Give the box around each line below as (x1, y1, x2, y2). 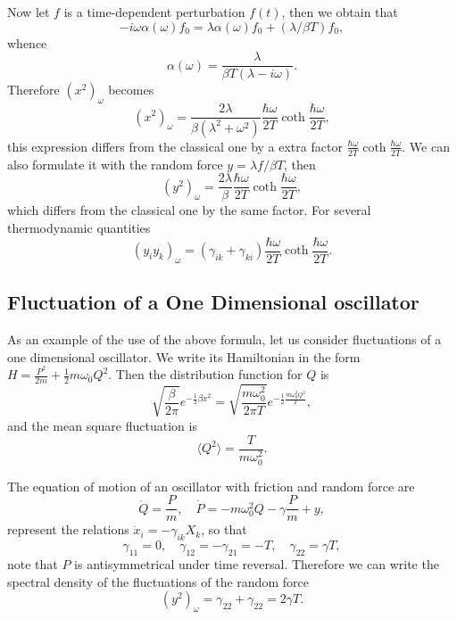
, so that (201, 520, 247, 539)
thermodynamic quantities (7, 219, 151, 237)
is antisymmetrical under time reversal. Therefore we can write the (74, 554, 439, 573)
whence (7, 33, 47, 52)
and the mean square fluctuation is (7, 416, 197, 434)
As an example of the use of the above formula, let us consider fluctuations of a (7, 330, 442, 349)
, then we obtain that (281, 3, 398, 21)
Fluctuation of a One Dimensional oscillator (7, 288, 420, 316)
